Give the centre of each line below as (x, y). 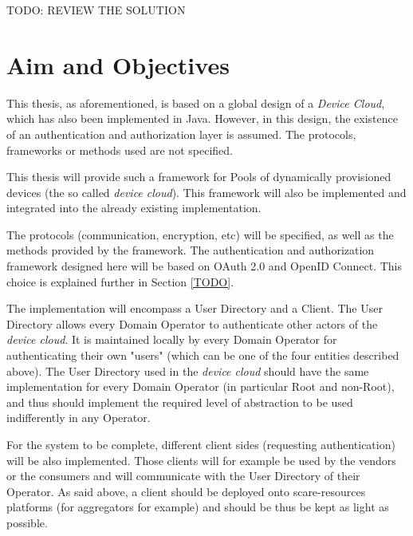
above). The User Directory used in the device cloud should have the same (188, 370)
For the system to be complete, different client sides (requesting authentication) (201, 444)
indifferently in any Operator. (79, 418)
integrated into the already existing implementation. (134, 208)
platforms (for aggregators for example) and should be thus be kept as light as (198, 507)
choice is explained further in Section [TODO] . (120, 281)
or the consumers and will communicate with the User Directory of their (183, 476)
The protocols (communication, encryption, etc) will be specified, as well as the (200, 234)
